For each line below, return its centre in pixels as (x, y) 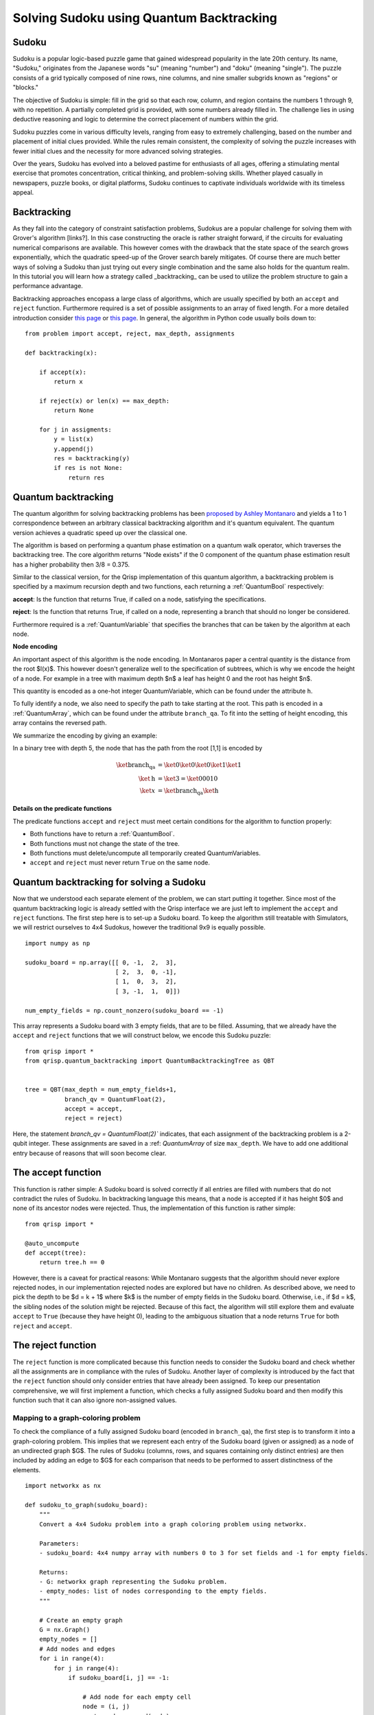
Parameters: (59, 1543)
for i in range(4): (72, 1659)
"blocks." (26, 87)
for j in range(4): (86, 1668)
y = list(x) (74, 439)
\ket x (148, 790)
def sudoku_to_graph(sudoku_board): (86, 1505)
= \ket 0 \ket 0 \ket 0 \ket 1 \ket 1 (199, 765)
